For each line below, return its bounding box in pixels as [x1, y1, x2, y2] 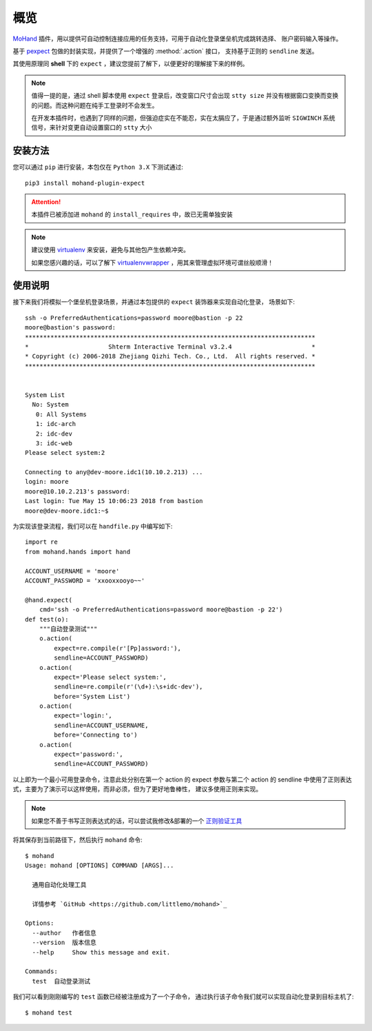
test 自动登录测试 [32, 977, 91, 985]
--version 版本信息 [32, 939, 96, 947]
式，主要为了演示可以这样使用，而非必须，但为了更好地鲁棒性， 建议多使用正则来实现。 [12, 785, 262, 793]
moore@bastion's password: [25, 324, 116, 331]
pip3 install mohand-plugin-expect [25, 179, 145, 187]
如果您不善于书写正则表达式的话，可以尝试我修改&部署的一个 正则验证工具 [31, 817, 242, 825]
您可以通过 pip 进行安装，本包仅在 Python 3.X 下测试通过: [12, 163, 184, 172]
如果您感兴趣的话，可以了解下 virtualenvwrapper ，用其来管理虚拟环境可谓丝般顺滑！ [31, 258, 273, 267]
